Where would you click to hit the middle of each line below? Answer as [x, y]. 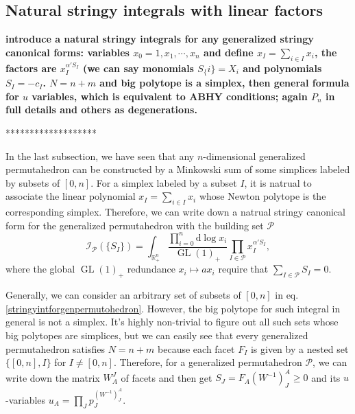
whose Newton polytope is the [262, 196]
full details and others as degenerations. [101, 110]
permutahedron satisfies [55, 348]
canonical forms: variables [68, 52]
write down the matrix [53, 377]
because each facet [196, 348]
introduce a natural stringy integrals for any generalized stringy [160, 39]
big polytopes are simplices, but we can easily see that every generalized [157, 335]
